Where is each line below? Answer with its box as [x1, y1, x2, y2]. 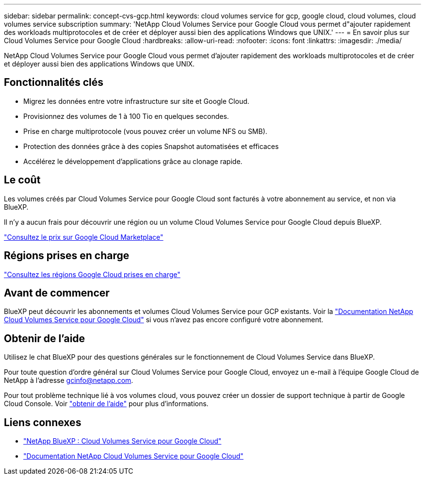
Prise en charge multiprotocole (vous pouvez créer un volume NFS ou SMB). [23, 127, 267, 135]
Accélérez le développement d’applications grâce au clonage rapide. [23, 157, 243, 165]
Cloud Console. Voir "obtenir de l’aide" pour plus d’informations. [4, 399, 209, 408]
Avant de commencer [4, 286, 110, 299]
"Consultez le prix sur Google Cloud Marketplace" [4, 232, 163, 241]
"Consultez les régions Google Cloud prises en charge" [4, 270, 180, 279]
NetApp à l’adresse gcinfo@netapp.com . [4, 376, 133, 385]
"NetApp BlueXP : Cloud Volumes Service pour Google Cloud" [23, 437, 222, 446]
